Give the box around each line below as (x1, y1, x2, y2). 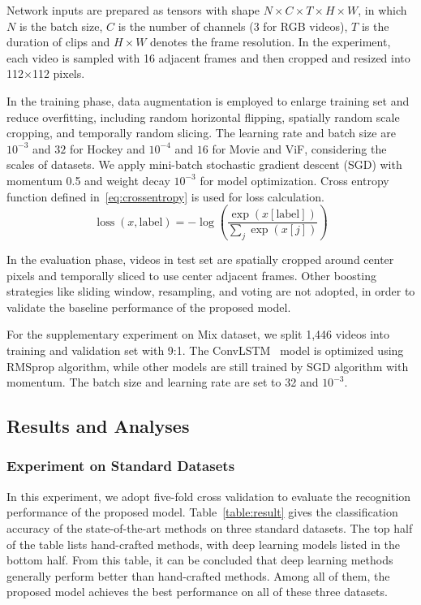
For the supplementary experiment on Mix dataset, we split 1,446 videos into (6, 326, 389, 343)
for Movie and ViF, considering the (212, 140, 387, 157)
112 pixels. (32, 65, 85, 82)
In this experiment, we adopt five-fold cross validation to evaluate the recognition (6, 487, 411, 504)
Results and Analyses (6, 413, 190, 439)
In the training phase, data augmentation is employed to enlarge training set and (6, 92, 410, 109)
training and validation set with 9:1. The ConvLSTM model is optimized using (6, 341, 404, 358)
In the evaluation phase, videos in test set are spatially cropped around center (6, 250, 394, 267)
